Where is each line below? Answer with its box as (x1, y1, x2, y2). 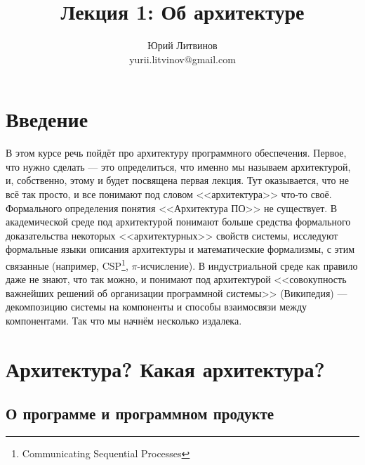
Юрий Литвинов (147, 38, 218, 53)
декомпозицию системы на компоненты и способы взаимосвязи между (6, 299, 307, 314)
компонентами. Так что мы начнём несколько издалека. (6, 313, 242, 328)
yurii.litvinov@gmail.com (129, 51, 236, 66)
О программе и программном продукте (6, 402, 274, 424)
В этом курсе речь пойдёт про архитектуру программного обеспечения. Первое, (6, 145, 347, 160)
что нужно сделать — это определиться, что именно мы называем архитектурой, (6, 159, 351, 173)
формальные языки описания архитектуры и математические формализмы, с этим (6, 242, 355, 256)
